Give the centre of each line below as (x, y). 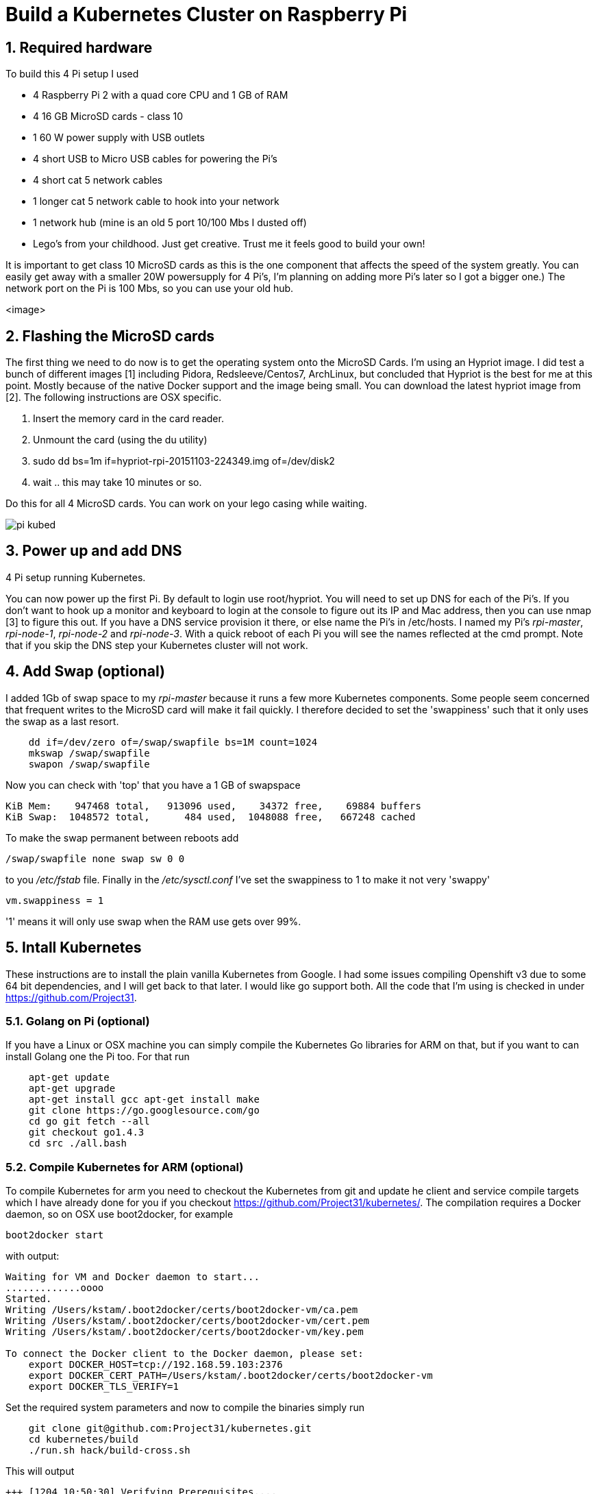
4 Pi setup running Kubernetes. (76, 577)
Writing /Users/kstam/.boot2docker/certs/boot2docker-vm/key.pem (185, 1332)
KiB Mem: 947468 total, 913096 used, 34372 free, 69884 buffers (213, 806)
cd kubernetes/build (83, 1440)
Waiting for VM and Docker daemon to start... (133, 1277)
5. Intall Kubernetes (74, 948)
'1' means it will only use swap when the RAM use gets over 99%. (153, 921)
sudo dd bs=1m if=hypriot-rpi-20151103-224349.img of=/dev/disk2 (184, 461)
